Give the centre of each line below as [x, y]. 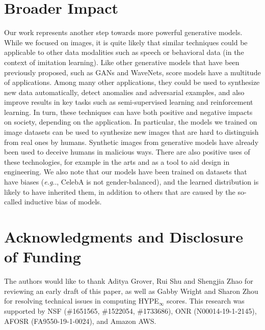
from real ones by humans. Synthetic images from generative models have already [131, 142]
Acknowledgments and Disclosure [124, 236]
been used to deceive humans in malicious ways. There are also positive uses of [127, 152]
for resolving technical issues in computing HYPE [82, 301]
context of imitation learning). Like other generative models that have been [122, 62]
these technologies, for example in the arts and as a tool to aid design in [117, 161]
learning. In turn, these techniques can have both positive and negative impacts [128, 112]
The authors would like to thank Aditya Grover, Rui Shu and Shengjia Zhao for [129, 281]
